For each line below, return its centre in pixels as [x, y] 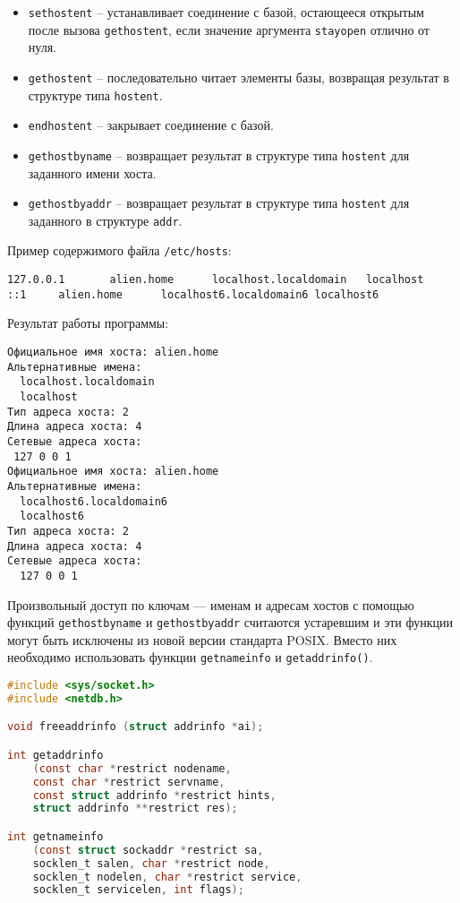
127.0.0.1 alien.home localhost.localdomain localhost [216, 280]
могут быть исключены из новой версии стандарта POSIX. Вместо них [202, 639]
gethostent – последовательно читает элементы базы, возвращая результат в [239, 77]
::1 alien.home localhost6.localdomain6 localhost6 [193, 294]
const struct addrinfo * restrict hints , [154, 795]
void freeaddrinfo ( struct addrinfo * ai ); [136, 727]
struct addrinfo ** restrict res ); [135, 808]
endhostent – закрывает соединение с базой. [151, 125]
